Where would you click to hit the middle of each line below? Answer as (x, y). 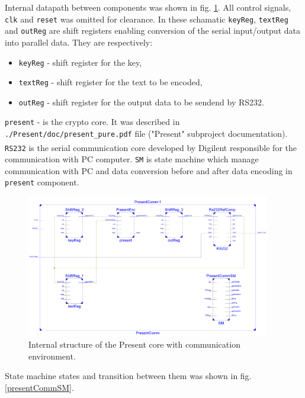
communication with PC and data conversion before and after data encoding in (149, 170)
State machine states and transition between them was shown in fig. (128, 376)
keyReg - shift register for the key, (80, 62)
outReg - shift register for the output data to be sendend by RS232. (141, 102)
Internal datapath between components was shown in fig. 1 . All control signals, (148, 7)
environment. (52, 356)
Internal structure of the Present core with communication (134, 344)
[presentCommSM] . (39, 387)
